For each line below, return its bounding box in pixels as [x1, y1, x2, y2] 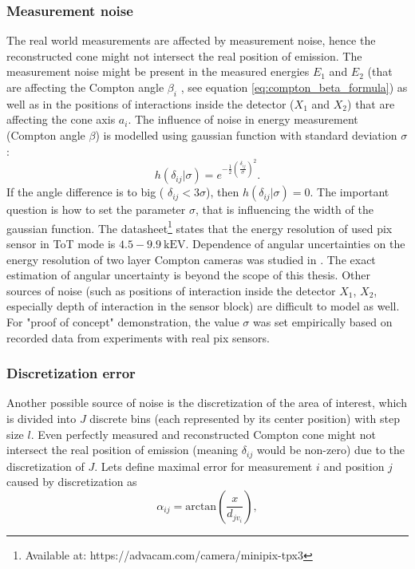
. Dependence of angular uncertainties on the [185, 235, 405, 252]
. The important [310, 184, 389, 200]
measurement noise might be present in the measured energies [6, 63, 310, 80]
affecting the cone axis [6, 111, 116, 128]
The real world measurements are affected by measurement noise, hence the [6, 32, 376, 49]
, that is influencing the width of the [195, 201, 373, 218]
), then [206, 184, 239, 200]
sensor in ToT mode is [6, 235, 116, 252]
